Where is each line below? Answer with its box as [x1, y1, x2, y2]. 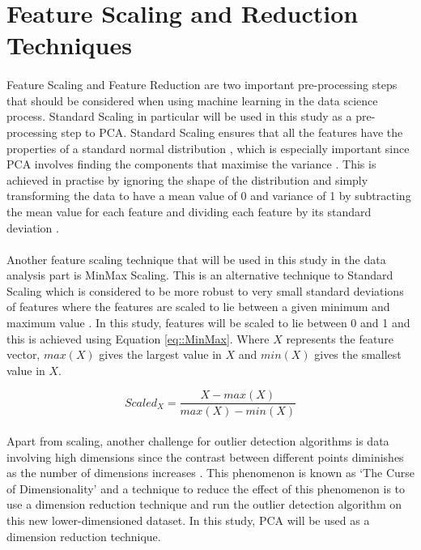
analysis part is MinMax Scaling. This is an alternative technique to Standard [6, 266, 393, 284]
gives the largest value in [99, 346, 222, 363]
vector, [6, 346, 40, 363]
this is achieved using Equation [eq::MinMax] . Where [6, 330, 270, 347]
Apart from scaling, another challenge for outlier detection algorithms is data [6, 433, 389, 450]
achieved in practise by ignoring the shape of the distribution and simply [6, 171, 368, 188]
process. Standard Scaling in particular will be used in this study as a [6, 108, 352, 125]
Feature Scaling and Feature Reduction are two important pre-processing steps [6, 76, 398, 93]
